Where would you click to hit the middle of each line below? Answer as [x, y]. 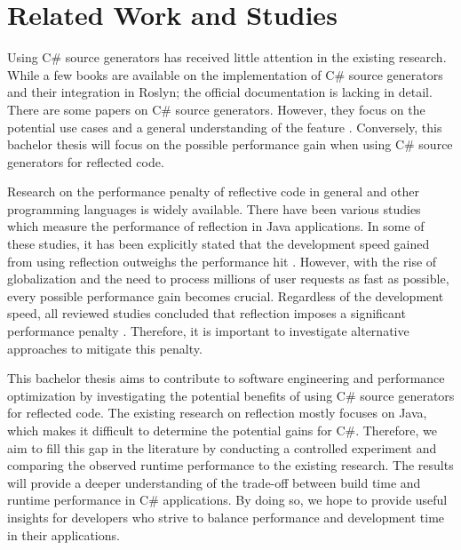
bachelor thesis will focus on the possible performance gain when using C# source [230, 144]
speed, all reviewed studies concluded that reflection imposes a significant [207, 313]
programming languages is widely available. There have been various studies [214, 208]
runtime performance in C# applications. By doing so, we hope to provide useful [227, 500]
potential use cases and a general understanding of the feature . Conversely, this [225, 127]
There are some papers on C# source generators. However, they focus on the [216, 109]
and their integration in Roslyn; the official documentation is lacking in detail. [220, 92]
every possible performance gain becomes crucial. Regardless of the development [226, 295]
